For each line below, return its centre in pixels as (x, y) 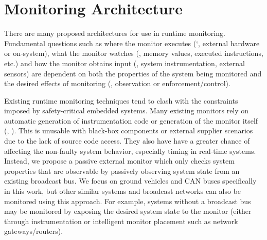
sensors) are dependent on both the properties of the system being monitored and (133, 73)
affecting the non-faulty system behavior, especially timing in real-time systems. (130, 151)
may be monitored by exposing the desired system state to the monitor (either (128, 211)
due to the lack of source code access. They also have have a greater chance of (127, 141)
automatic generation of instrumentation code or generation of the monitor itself (131, 120)
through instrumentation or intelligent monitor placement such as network (121, 221)
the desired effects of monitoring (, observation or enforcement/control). (117, 83)
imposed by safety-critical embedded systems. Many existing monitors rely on (127, 111)
